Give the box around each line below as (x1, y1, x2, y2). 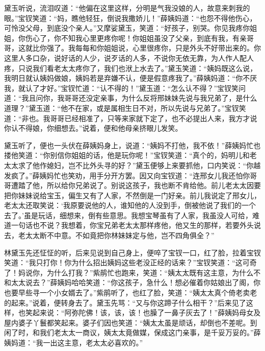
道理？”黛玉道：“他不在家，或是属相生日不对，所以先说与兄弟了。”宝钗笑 (4, 102, 246, 113)
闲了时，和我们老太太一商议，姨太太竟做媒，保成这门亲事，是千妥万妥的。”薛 (4, 327, 261, 338)
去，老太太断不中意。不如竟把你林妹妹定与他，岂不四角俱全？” (4, 230, 215, 241)
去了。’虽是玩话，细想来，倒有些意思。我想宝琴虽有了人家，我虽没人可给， (4, 209, 252, 220)
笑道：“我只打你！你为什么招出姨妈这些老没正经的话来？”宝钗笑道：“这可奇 (4, 257, 257, 268)
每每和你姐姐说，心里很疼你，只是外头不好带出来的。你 (75, 42, 261, 53)
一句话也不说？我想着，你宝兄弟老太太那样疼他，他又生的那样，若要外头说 (11, 220, 261, 230)
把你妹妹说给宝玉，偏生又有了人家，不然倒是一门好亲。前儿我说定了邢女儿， (4, 190, 261, 200)
